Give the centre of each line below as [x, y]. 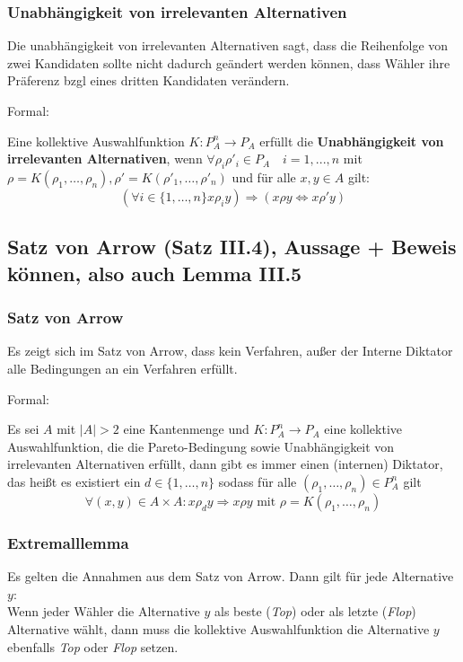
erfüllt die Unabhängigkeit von [352, 141]
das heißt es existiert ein [74, 481]
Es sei [23, 429]
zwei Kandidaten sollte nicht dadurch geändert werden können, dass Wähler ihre [229, 62]
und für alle [264, 177]
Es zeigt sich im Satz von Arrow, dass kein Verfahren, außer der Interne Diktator [230, 351]
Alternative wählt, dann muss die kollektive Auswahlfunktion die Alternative [218, 628]
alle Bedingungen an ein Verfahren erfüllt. [122, 368]
